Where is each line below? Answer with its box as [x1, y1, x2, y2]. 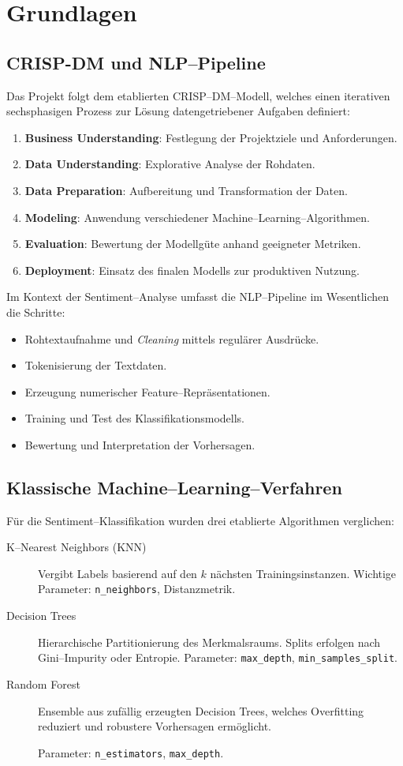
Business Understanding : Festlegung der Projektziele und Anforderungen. [24, 129, 397, 145]
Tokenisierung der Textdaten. [24, 357, 167, 374]
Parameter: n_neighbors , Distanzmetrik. [38, 580, 236, 597]
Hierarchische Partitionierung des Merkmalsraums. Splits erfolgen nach [38, 633, 381, 650]
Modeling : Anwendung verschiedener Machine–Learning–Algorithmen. [24, 208, 370, 225]
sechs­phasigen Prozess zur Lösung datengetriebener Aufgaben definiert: [6, 103, 350, 119]
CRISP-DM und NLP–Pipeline [6, 50, 266, 74]
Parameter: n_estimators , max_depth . [38, 744, 224, 760]
